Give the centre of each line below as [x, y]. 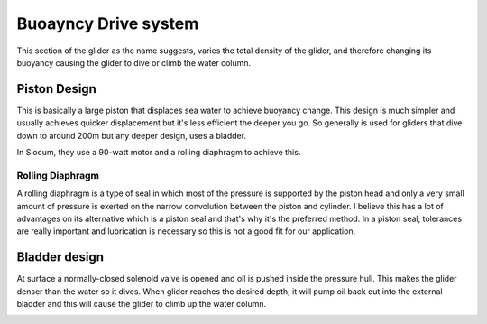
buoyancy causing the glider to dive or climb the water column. [134, 62]
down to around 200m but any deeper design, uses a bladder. [132, 135]
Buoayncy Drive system [108, 23]
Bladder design [60, 257]
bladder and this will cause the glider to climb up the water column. [141, 304]
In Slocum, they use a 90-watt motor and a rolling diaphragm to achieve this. [159, 153]
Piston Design [56, 89]
